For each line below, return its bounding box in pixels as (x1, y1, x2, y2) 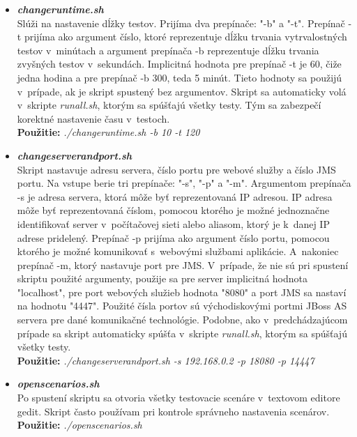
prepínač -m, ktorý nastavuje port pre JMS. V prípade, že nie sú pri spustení (17, 257, 349, 272)
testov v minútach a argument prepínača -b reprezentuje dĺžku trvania (17, 43, 319, 57)
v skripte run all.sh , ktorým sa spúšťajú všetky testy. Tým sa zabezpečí (17, 98, 321, 112)
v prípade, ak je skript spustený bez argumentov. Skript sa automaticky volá (17, 84, 347, 98)
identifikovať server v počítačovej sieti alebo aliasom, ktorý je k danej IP (17, 216, 330, 231)
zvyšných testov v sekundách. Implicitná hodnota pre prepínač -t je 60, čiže (17, 56, 342, 71)
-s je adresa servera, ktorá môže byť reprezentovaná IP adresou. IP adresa (17, 189, 333, 204)
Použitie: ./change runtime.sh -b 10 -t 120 (17, 125, 200, 139)
